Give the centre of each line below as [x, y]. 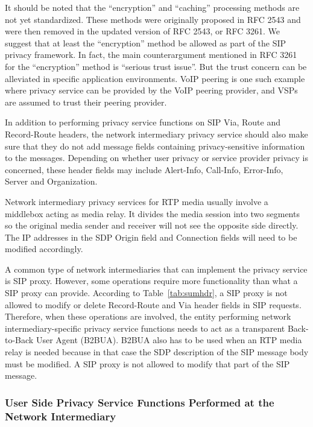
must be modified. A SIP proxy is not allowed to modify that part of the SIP [147, 363]
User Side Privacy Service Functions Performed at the [140, 402]
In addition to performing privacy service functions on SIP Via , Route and [143, 122]
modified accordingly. [44, 249]
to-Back [19, 340]
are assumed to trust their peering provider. [86, 102]
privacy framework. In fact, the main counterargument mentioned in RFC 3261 [151, 55]
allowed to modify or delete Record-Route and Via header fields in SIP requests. [153, 304]
